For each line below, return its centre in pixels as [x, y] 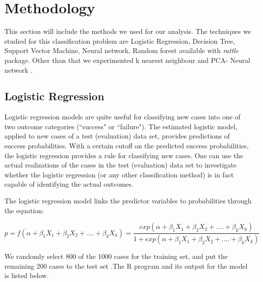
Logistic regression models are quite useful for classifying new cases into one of [122, 117]
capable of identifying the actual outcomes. [69, 184]
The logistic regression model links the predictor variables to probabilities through [128, 201]
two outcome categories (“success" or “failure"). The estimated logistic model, [121, 126]
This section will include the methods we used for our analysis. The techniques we [128, 31]
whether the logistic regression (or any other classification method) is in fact [119, 174]
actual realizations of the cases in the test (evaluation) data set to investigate [120, 165]
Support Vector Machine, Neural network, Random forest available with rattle [122, 50]
